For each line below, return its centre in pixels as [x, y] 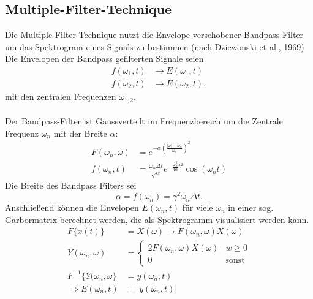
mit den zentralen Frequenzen [61, 97]
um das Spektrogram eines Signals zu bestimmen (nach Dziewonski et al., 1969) [155, 46]
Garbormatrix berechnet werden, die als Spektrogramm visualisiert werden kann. [157, 219]
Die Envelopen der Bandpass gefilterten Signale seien [104, 59]
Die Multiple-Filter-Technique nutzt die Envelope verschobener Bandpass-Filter [154, 35]
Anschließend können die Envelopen [72, 207]
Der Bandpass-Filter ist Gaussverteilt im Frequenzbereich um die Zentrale [144, 121]
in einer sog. [251, 207]
